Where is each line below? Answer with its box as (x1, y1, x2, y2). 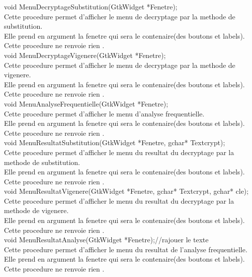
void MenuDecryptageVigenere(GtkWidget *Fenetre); (4, 50, 166, 60)
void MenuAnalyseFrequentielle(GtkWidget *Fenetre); (4, 98, 168, 109)
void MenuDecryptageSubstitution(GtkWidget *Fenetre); (4, 1, 177, 11)
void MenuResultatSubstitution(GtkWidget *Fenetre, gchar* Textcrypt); (4, 137, 225, 148)
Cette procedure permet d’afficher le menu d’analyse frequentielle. (4, 108, 205, 118)
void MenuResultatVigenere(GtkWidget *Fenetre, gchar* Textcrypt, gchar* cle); (4, 186, 249, 196)
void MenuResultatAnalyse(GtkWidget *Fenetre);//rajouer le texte (4, 234, 209, 245)
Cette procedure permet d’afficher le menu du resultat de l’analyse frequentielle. (4, 244, 248, 254)
